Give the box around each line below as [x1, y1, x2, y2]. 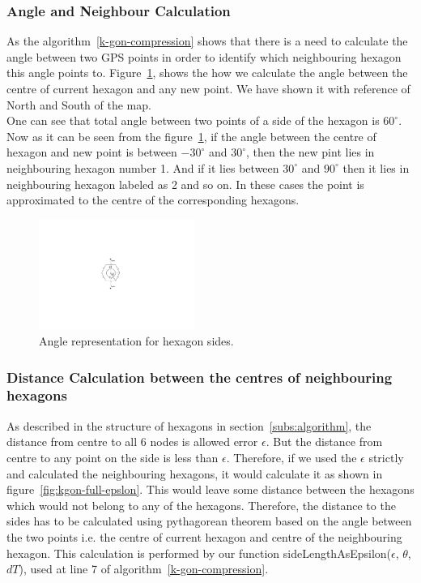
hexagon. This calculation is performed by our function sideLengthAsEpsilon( [6, 544, 392, 561]
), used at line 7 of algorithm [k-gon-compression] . [19, 560, 269, 577]
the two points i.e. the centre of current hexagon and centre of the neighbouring [6, 528, 402, 545]
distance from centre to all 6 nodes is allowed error [6, 433, 258, 450]
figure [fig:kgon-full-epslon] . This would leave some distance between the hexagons [6, 481, 415, 498]
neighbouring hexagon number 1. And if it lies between [6, 159, 279, 176]
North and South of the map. [6, 96, 151, 113]
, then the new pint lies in [245, 144, 375, 161]
